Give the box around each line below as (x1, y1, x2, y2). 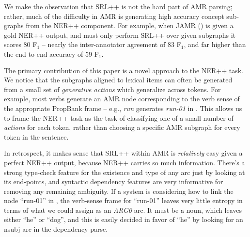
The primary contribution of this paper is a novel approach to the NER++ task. (4, 65, 243, 75)
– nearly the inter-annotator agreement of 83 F (42, 39, 181, 49)
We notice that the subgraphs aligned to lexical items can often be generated (4, 75, 233, 85)
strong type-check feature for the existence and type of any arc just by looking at (4, 167, 245, 177)
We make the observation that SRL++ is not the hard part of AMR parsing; (4, 1, 233, 11)
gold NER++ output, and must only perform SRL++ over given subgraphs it (4, 30, 236, 40)
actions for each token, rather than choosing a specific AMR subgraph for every (4, 122, 240, 132)
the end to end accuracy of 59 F (4, 48, 99, 59)
